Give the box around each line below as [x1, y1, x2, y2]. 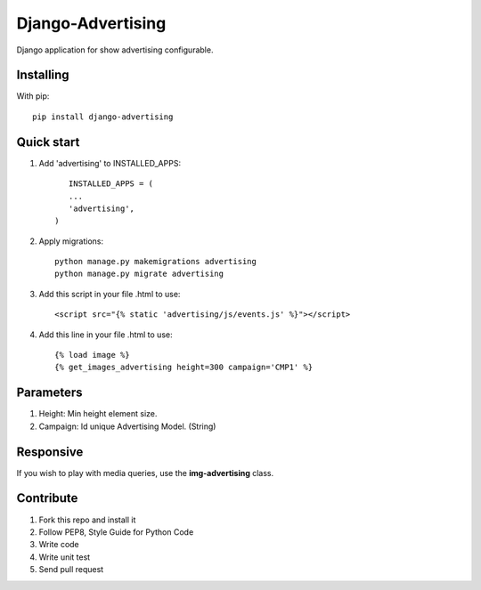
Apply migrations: [38, 236, 104, 247]
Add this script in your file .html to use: [38, 288, 181, 299]
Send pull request [38, 564, 104, 575]
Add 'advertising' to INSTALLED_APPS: [38, 158, 182, 168]
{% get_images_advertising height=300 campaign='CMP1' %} [54, 362, 314, 373]
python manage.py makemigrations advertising [54, 256, 257, 267]
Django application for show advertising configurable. [16, 44, 214, 55]
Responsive [16, 444, 84, 459]
